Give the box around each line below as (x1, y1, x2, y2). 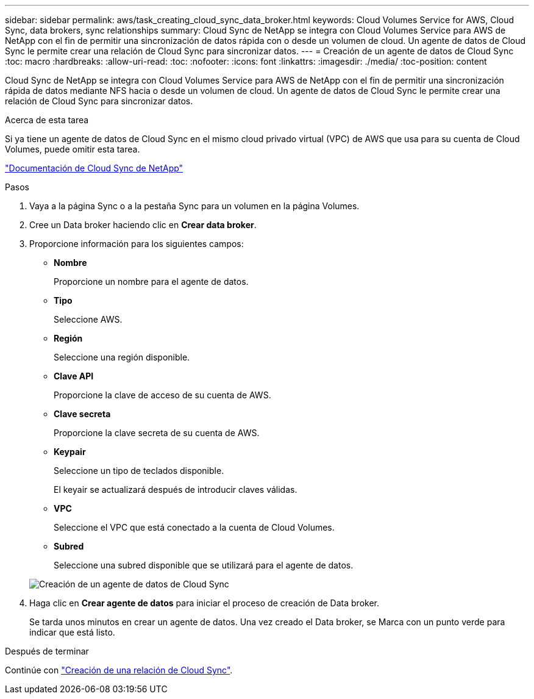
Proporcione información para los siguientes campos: (29, 238, 244, 249)
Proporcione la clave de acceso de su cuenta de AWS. (54, 390, 271, 400)
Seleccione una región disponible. (54, 352, 190, 362)
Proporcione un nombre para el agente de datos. (54, 276, 249, 287)
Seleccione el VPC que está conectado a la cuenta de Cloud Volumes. (54, 522, 335, 532)
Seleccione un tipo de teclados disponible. (54, 465, 224, 476)
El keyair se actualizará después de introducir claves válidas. (54, 484, 297, 495)
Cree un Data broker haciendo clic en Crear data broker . (29, 220, 257, 230)
